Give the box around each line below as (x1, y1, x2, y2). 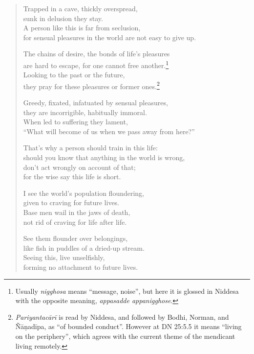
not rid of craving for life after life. (23, 216, 127, 227)
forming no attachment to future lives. (23, 261, 138, 272)
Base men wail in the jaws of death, (23, 207, 130, 217)
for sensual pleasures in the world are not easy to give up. (23, 32, 196, 42)
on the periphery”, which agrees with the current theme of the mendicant (15, 330, 235, 341)
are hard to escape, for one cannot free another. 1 (23, 58, 169, 70)
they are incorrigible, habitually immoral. (23, 107, 147, 117)
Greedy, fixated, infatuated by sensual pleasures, (23, 97, 168, 108)
